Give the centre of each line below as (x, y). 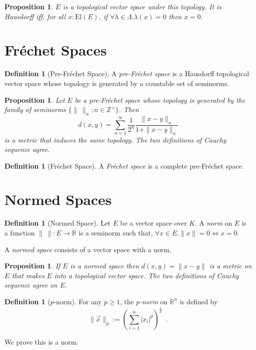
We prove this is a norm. (42, 341)
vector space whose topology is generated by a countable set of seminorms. (117, 83)
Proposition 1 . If (32, 266)
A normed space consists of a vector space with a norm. (88, 249)
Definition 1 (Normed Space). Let (58, 223)
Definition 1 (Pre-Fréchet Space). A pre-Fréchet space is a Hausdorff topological (127, 73)
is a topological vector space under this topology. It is (142, 6)
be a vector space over (154, 223)
